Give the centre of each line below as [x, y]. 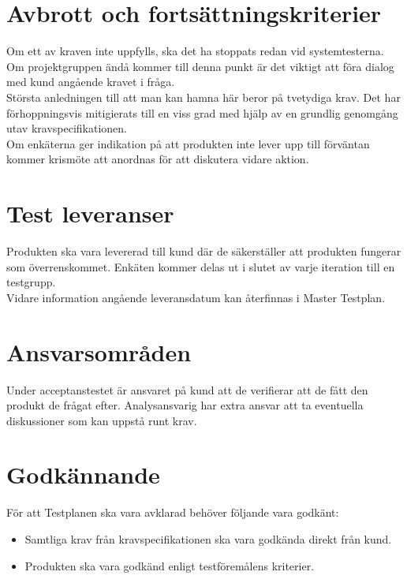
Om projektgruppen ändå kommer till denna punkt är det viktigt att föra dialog [200, 66]
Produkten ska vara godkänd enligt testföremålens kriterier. [170, 565]
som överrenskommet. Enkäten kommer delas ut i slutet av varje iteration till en [201, 266]
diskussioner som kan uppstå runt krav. [102, 420]
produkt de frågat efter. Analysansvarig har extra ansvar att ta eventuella [185, 405]
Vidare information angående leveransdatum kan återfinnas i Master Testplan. [196, 297]
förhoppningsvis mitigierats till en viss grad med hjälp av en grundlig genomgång [202, 112]
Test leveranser [90, 213]
